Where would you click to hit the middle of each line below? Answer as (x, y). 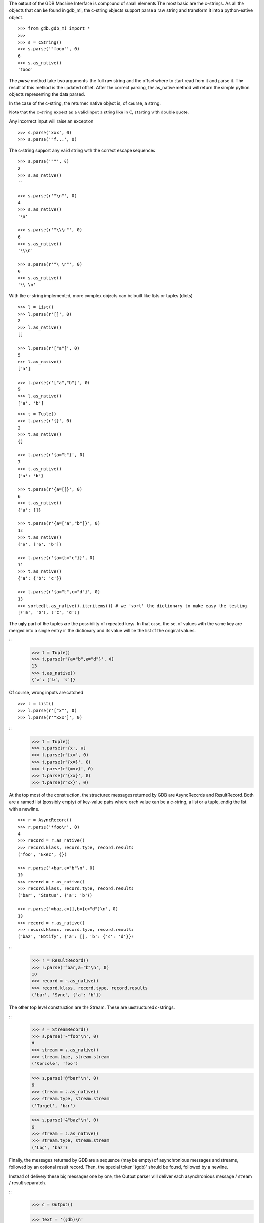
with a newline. (24, 809)
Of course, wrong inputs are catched (46, 693)
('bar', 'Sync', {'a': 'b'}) (66, 995)
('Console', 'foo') (55, 1064)
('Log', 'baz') (50, 1147)
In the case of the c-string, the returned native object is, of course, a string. (85, 103)
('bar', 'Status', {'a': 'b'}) (55, 895)
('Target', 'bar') (54, 1105)
